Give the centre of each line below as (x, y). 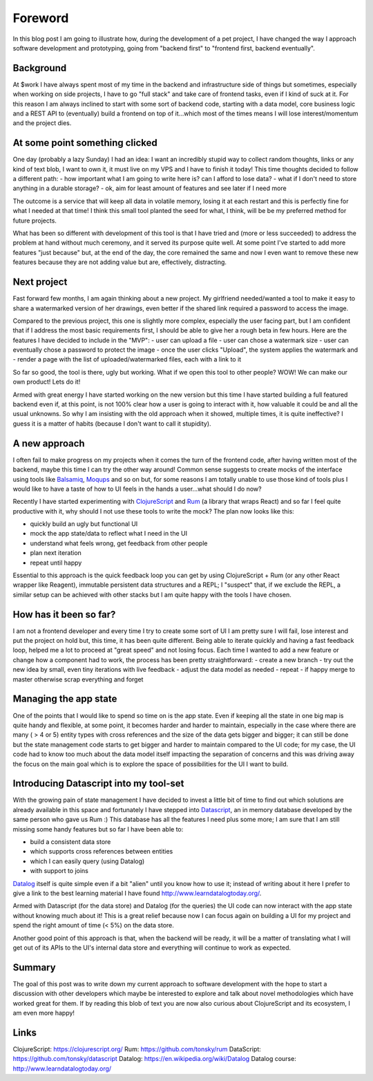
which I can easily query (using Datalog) (87, 861)
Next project (40, 282)
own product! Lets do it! (47, 382)
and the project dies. (42, 123)
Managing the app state (65, 699)
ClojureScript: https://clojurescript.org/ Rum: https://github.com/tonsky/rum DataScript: (137, 1049)
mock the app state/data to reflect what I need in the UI (109, 534)
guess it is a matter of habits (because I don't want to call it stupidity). (112, 423)
